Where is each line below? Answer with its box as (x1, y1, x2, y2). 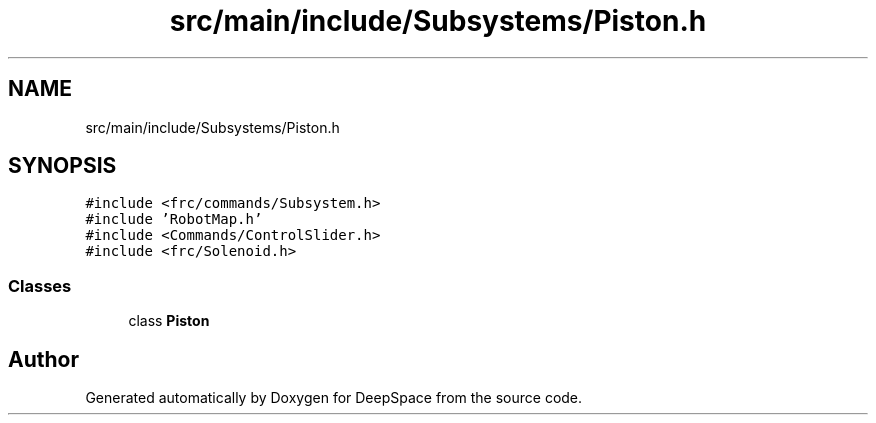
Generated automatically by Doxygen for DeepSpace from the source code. (85, 389, 583, 407)
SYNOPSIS (8, 153, 117, 179)
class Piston (128, 312, 210, 330)
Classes (8, 275, 72, 296)
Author (8, 346, 79, 372)
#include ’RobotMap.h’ (85, 211, 263, 228)
